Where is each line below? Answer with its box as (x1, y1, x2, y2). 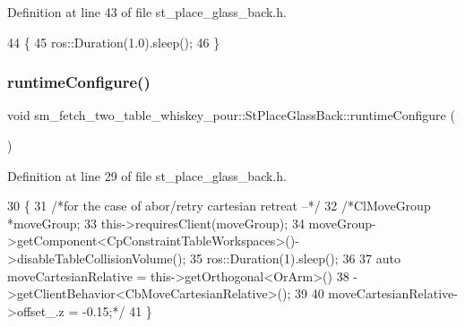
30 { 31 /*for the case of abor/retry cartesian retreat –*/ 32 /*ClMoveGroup (7, 196, 431, 215)
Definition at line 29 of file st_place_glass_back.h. (7, 166, 287, 185)
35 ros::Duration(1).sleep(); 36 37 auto (189, 248, 400, 267)
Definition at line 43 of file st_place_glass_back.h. (7, 3, 287, 21)
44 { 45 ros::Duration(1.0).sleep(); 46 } (7, 32, 220, 51)
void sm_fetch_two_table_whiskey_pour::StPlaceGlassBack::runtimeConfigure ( (7, 106, 455, 125)
